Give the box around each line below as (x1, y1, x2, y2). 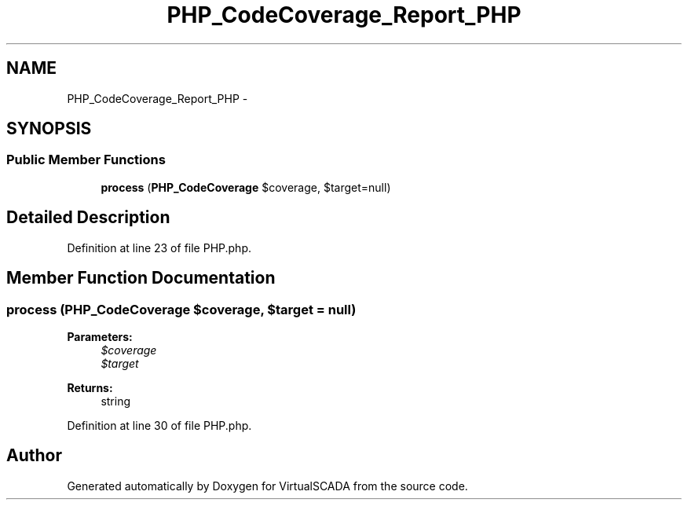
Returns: (67, 380, 113, 394)
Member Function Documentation (6, 268, 276, 288)
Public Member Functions (6, 152, 166, 168)
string (101, 394, 131, 408)
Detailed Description (6, 207, 170, 228)
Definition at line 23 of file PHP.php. (67, 240, 251, 255)
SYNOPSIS (6, 119, 92, 139)
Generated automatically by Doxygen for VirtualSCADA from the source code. (67, 478, 468, 493)
